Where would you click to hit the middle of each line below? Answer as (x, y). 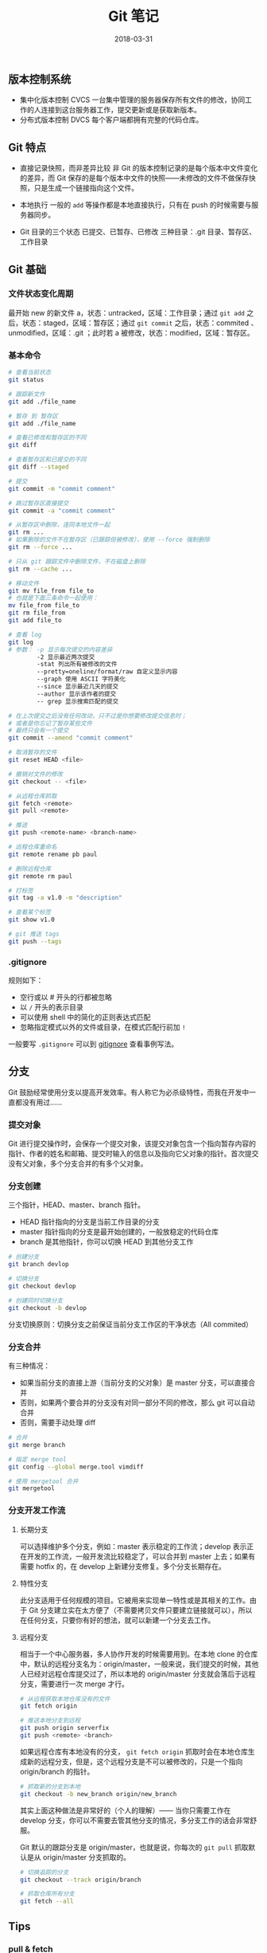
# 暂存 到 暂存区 (33, 416)
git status (26, 380)
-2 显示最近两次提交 (66, 657)
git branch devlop (39, 1265)
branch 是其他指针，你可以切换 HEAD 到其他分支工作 (106, 1242)
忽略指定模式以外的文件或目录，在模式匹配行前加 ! (103, 1027)
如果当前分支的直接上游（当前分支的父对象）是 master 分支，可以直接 (134, 1382)
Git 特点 (27, 147)
